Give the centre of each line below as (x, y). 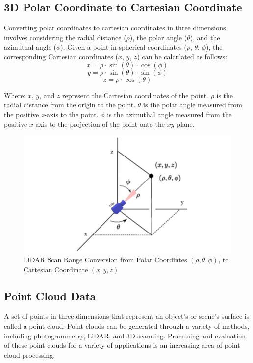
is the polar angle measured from (193, 105)
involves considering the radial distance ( (65, 37)
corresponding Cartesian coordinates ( (61, 56)
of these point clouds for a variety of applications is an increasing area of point (122, 345)
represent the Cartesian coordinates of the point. (135, 95)
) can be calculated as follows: (182, 56)
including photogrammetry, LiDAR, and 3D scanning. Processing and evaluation (125, 335)
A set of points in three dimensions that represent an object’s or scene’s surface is (127, 316)
